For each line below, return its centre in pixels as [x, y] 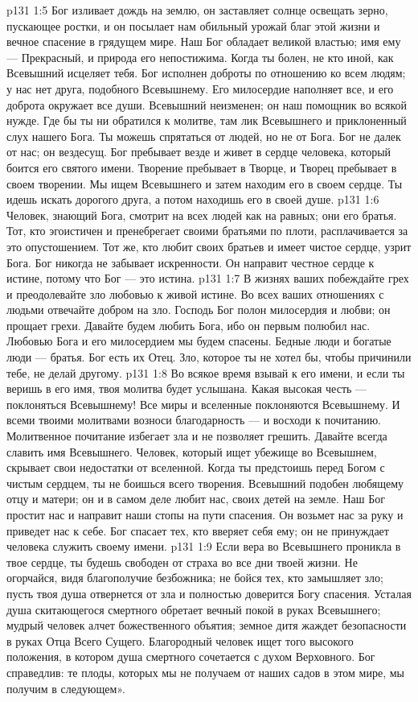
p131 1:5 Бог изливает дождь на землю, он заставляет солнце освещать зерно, [197, 10]
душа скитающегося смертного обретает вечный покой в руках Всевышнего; [194, 609]
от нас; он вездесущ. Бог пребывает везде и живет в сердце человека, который [199, 152]
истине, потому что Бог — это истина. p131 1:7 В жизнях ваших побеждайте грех [208, 278]
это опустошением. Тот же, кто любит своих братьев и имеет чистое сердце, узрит [209, 246]
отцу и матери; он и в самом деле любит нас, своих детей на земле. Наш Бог [196, 499]
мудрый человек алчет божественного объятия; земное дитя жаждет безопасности [207, 625]
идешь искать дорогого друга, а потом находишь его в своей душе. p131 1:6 [193, 199]
